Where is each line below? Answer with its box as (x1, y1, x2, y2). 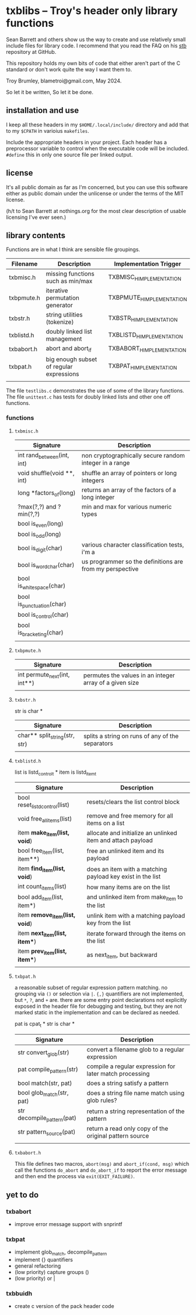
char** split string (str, (17, 732, 75, 741)
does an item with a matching (86, 865, 167, 873)
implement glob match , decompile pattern (14, 1248, 107, 1256)
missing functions (45, 270, 94, 278)
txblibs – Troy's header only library (6, 4, 178, 18)
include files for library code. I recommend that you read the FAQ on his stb (6, 42, 187, 49)
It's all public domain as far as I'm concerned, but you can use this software (6, 183, 188, 191)
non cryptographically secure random (81, 452, 185, 460)
